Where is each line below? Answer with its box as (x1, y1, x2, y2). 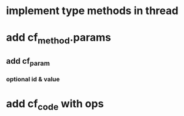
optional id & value (6, 75, 60, 83)
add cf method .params (6, 31, 112, 46)
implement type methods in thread (6, 4, 179, 18)
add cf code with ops (6, 97, 104, 112)
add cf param (6, 56, 50, 68)
